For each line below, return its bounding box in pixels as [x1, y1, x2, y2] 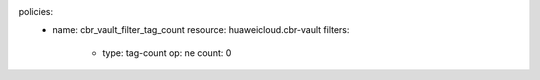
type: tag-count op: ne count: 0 [102, 46, 232, 59]
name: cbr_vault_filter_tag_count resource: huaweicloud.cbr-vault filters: [52, 24, 350, 36]
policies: [18, 6, 54, 17]
